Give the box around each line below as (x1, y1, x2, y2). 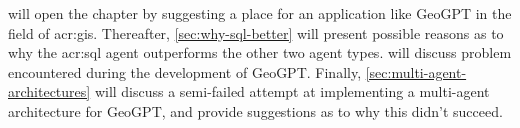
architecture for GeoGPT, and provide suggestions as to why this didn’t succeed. (8, 100, 503, 121)
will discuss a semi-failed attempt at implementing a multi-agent (94, 81, 490, 102)
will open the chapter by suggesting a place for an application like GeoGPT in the (8, 3, 512, 23)
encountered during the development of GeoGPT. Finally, (8, 61, 362, 82)
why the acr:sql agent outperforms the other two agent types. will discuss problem (8, 42, 512, 63)
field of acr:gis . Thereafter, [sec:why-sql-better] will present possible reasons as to (8, 22, 504, 43)
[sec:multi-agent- (365, 61, 467, 82)
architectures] (8, 81, 91, 102)
